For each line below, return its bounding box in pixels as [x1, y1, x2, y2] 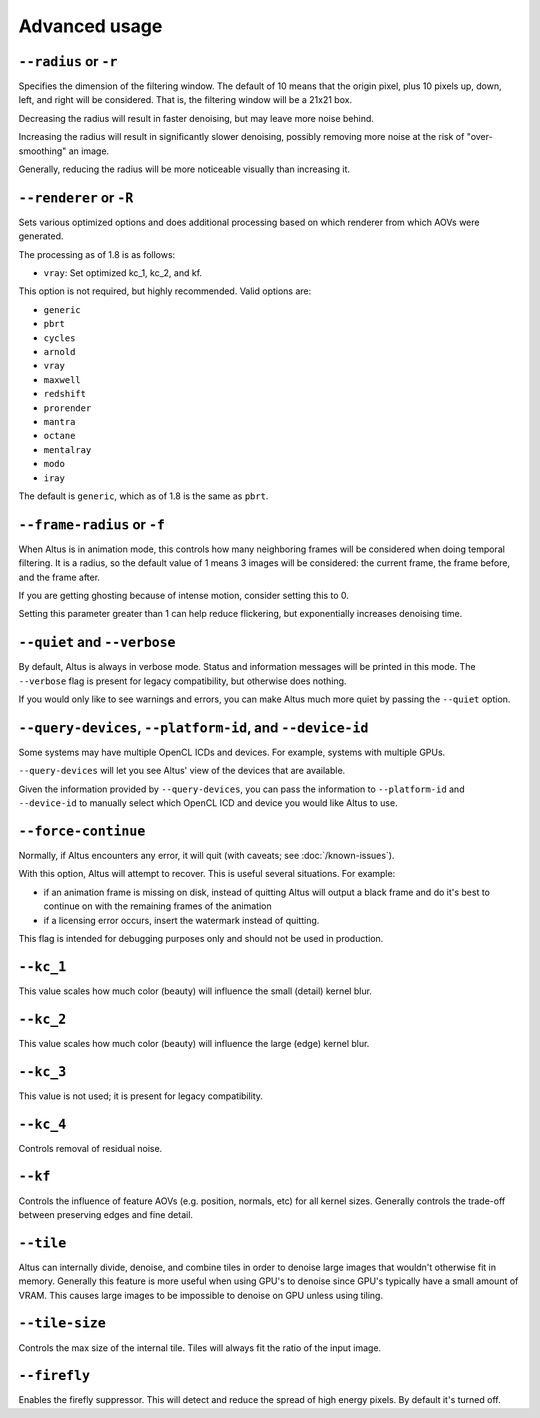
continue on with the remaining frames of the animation [43, 900, 272, 912]
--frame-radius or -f [18, 516, 165, 533]
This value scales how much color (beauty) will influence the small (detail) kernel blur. [18, 985, 372, 997]
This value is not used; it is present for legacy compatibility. [18, 1090, 264, 1102]
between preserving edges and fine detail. [18, 1208, 194, 1220]
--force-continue [18, 823, 146, 839]
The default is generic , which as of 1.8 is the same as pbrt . [18, 490, 269, 502]
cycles [43, 332, 76, 344]
